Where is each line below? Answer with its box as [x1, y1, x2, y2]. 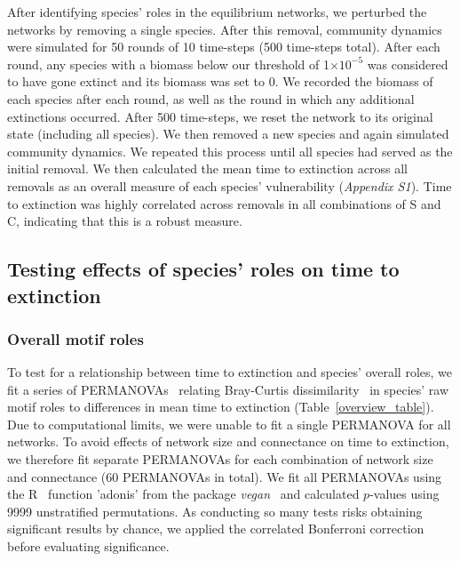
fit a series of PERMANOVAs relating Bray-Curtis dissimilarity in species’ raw [7, 380, 449, 398]
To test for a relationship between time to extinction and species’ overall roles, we [7, 363, 452, 381]
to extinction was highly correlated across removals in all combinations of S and [7, 194, 441, 212]
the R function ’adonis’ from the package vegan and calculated [7, 485, 360, 503]
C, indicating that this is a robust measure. [7, 212, 242, 230]
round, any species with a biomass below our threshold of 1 [7, 54, 329, 73]
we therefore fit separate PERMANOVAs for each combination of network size [7, 450, 433, 469]
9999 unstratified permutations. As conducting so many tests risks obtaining [7, 501, 423, 520]
